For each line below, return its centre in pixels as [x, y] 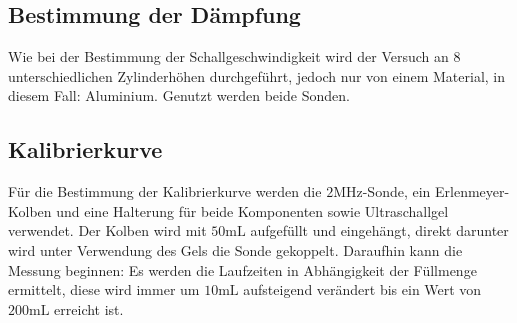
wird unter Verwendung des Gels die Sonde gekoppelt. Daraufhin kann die [235, 249]
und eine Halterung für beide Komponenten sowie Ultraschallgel [252, 210]
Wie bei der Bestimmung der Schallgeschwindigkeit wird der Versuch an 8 [234, 56]
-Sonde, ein [396, 191]
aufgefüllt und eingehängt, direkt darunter [379, 230]
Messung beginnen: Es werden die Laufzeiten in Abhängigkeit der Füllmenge [242, 269]
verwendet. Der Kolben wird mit [107, 230]
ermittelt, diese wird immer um [104, 289]
